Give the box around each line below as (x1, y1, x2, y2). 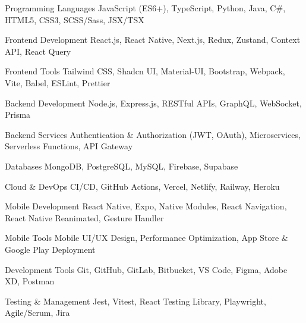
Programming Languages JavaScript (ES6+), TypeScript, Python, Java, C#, (5, 2, 286, 14)
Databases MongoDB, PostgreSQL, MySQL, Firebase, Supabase (5, 159, 238, 172)
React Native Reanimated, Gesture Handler (5, 211, 164, 224)
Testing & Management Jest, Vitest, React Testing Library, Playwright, (5, 294, 266, 307)
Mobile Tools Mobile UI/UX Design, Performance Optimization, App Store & (5, 231, 288, 244)
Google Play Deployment (5, 243, 96, 255)
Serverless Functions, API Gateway (5, 140, 133, 152)
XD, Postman (5, 275, 55, 287)
